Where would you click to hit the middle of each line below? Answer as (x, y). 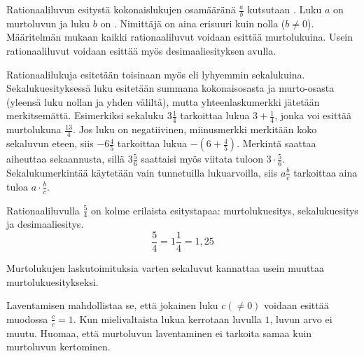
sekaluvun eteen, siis (50, 143)
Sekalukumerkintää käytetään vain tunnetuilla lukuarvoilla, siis (142, 172)
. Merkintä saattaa (276, 143)
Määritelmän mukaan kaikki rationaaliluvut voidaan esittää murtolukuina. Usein (180, 37)
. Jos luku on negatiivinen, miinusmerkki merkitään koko (195, 129)
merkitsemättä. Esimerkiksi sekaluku (85, 115)
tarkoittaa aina (325, 172)
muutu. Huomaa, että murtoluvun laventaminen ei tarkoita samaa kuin (159, 333)
